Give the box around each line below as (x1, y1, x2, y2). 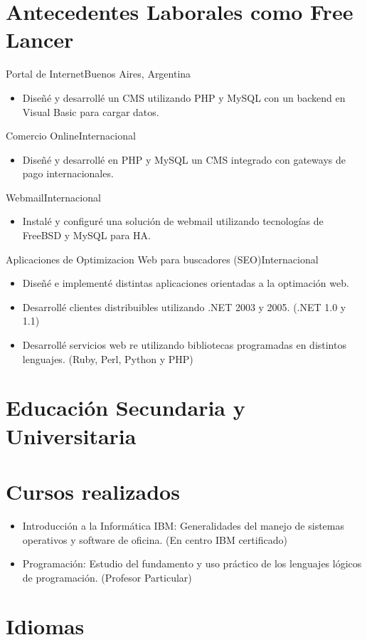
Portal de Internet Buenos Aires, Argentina (6, 66, 191, 81)
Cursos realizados (6, 476, 180, 505)
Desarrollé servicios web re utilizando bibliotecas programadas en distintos (22, 337, 346, 352)
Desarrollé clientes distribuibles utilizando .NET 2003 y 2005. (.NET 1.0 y (22, 299, 346, 314)
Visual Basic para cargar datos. (22, 104, 159, 119)
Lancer (6, 25, 74, 54)
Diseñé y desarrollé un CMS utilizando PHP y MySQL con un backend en (22, 90, 346, 105)
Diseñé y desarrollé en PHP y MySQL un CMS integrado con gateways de (22, 152, 346, 167)
